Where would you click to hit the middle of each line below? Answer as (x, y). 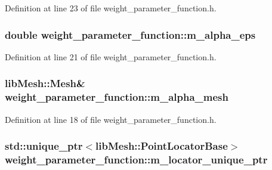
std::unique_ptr (44, 146)
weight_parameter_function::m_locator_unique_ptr (136, 159)
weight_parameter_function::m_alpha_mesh (117, 97)
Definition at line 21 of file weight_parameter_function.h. (111, 56)
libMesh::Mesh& (45, 83)
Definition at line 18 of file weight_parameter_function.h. (111, 119)
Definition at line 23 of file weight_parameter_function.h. (111, 8)
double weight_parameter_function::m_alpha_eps (130, 34)
